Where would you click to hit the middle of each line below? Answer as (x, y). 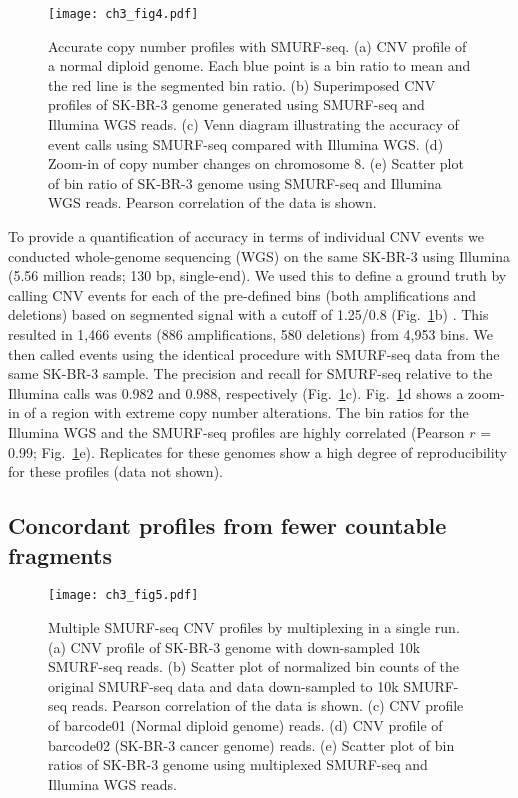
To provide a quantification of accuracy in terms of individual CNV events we (246, 236)
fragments (60, 554)
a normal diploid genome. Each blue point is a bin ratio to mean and (259, 65)
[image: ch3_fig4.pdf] (123, 14)
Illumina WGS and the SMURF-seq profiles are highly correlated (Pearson (236, 431)
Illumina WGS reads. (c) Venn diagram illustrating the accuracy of (253, 124)
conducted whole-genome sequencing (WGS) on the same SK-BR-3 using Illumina (259, 255)
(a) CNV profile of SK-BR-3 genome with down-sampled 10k (234, 646)
